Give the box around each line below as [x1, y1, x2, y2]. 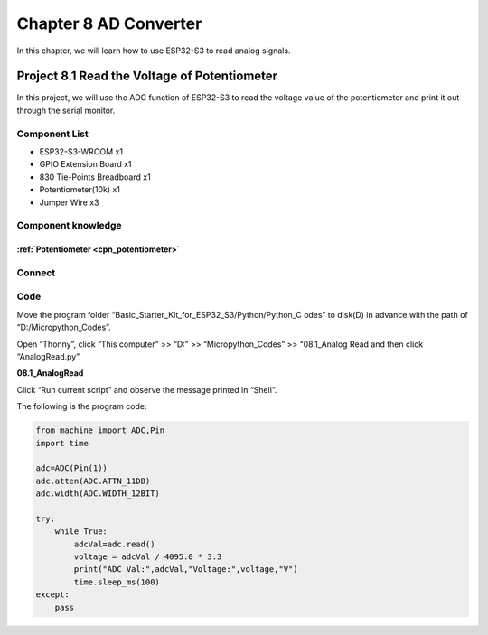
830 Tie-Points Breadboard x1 [39, 172, 151, 182]
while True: [54, 527, 108, 537]
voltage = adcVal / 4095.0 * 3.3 [73, 552, 222, 562]
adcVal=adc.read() [73, 538, 155, 549]
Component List [16, 127, 89, 140]
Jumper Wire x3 [39, 197, 99, 208]
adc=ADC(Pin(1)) [35, 463, 108, 473]
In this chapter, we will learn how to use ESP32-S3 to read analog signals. [16, 45, 291, 56]
